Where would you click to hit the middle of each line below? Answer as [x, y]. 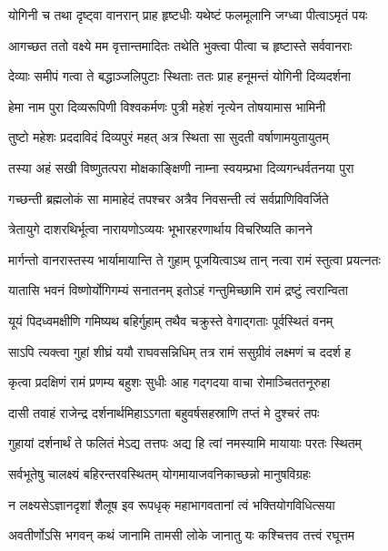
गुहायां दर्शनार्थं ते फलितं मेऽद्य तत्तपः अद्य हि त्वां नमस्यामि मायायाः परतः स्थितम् [185, 443]
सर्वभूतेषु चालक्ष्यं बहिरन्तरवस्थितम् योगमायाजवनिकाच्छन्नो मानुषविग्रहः [159, 473]
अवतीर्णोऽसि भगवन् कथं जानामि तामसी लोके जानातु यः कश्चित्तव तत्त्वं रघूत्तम [182, 535]
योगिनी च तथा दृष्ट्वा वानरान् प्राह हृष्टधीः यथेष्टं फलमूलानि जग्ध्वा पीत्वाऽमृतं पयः [188, 15]
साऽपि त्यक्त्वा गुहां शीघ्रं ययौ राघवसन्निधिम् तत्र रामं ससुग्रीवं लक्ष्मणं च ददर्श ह [180, 351]
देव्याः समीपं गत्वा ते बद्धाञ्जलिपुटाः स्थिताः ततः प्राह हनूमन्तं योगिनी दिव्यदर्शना [179, 76]
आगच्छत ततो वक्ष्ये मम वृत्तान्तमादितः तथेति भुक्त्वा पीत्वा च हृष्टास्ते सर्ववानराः [180, 45]
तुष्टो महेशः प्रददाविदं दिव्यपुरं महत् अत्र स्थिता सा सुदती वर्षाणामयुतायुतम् [169, 137]
